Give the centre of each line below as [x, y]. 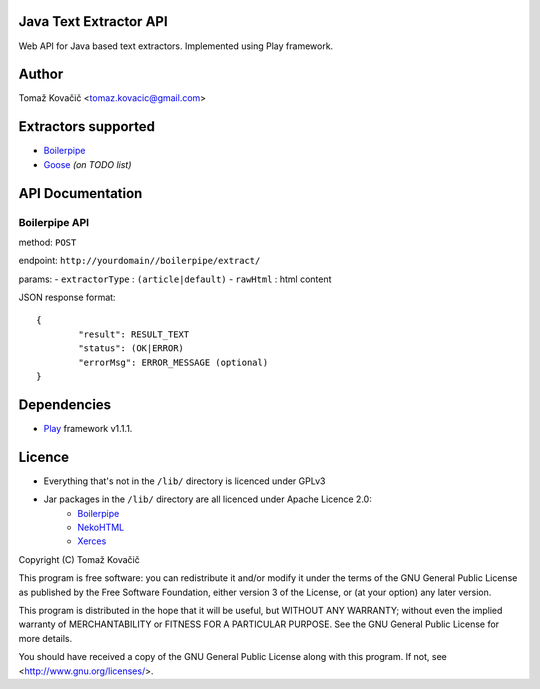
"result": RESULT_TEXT [134, 334]
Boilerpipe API [54, 222]
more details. [45, 638]
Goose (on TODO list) [87, 164]
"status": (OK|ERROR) [131, 348]
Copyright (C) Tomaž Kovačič [79, 559]
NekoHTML [101, 527]
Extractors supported [86, 126]
